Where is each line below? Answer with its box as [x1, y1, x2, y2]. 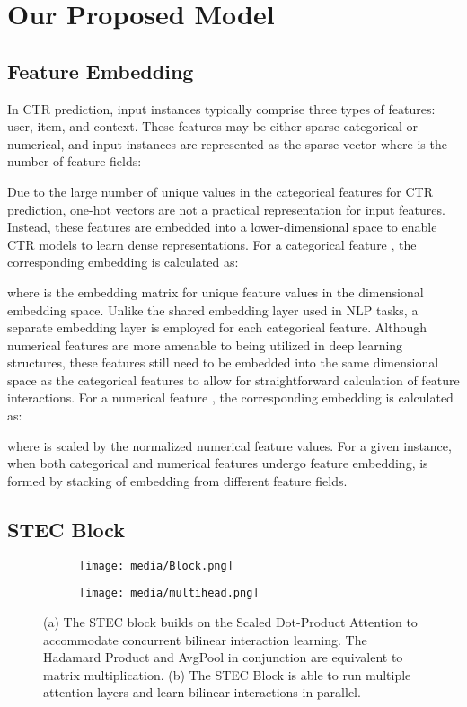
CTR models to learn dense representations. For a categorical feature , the [7, 234, 417, 253]
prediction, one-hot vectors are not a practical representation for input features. [7, 199, 445, 218]
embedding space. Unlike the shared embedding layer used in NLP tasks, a [7, 300, 419, 319]
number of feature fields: [7, 152, 142, 171]
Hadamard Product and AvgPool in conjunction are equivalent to [43, 648, 403, 667]
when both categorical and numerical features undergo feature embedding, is [7, 454, 428, 473]
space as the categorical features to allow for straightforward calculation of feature [7, 370, 460, 389]
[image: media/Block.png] [79, 559, 233, 572]
